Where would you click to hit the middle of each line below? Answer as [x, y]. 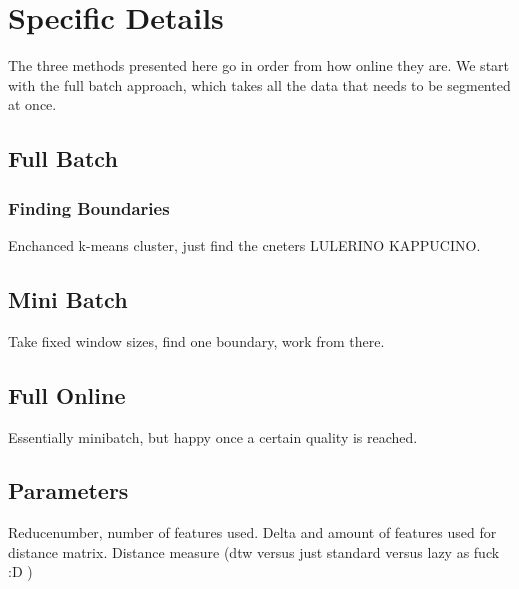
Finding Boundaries [89, 207]
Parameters [68, 490]
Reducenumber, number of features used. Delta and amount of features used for [252, 532]
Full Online [67, 394]
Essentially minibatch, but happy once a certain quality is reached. [213, 436]
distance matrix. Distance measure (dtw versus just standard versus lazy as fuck [254, 551]
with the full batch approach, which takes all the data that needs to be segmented [259, 84]
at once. [32, 104]
